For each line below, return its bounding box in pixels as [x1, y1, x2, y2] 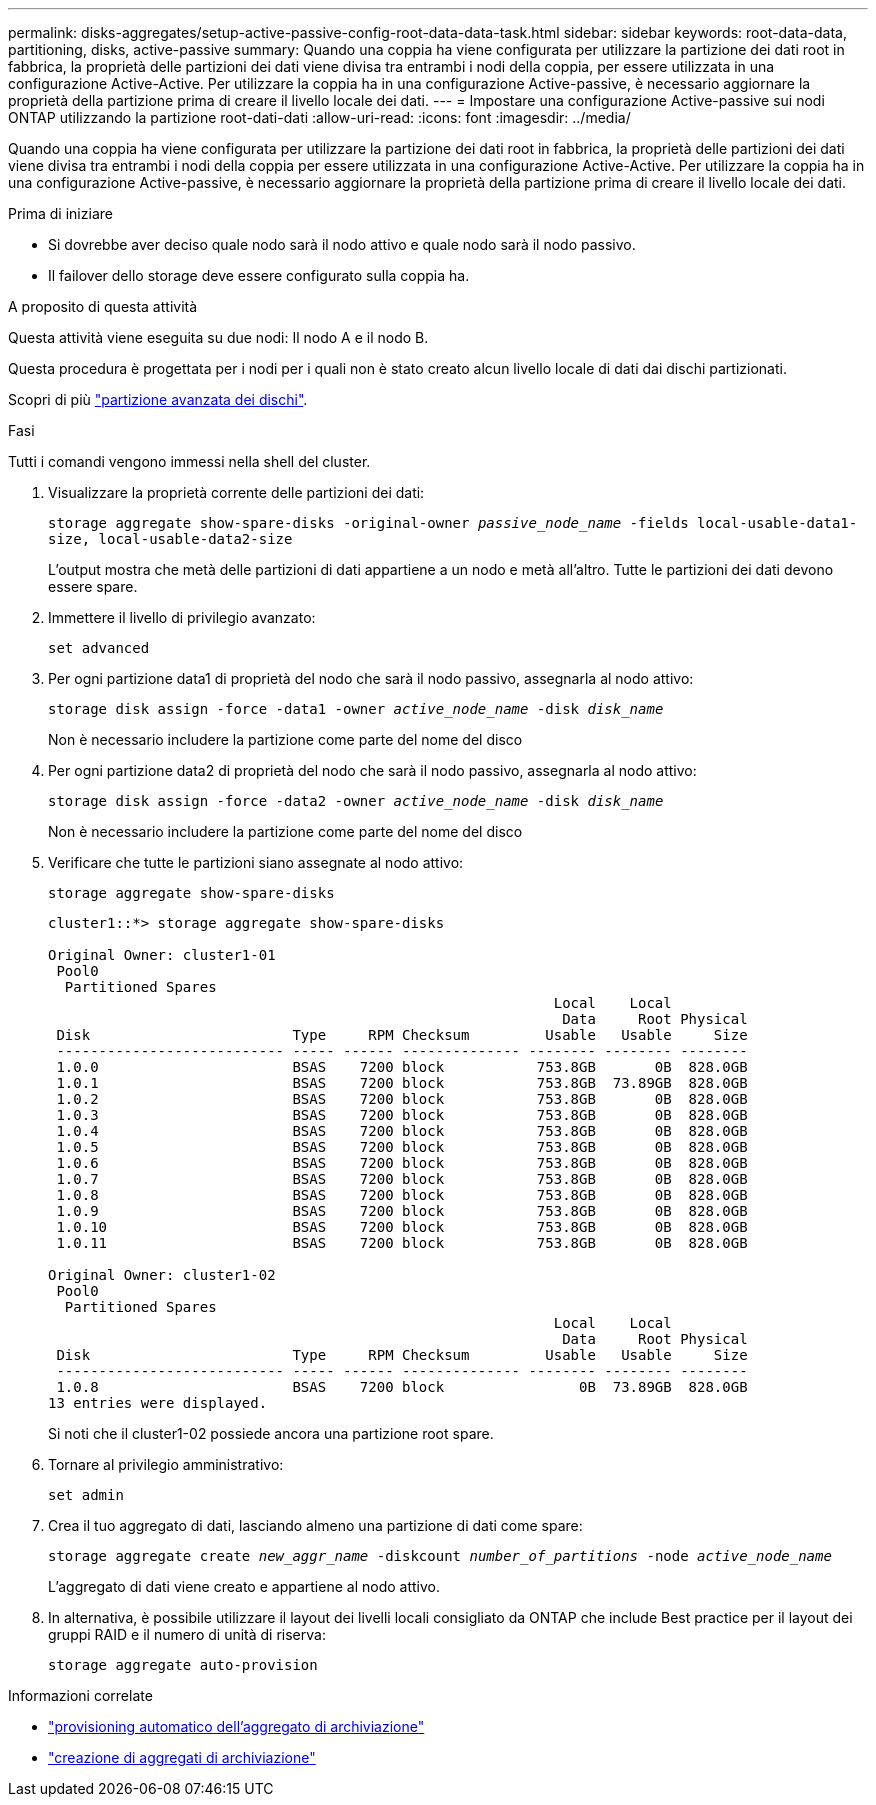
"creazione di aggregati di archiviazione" [48, 1749, 316, 1766]
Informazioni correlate [8, 1687, 153, 1704]
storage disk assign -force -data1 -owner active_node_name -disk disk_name [48, 701, 664, 717]
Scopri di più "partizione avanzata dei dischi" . [8, 391, 308, 408]
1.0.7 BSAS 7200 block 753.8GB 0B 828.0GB [56, 1171, 748, 1187]
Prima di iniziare [8, 205, 113, 222]
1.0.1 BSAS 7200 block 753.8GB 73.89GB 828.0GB [56, 1075, 748, 1091]
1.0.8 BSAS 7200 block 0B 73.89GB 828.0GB [56, 1379, 748, 1395]
